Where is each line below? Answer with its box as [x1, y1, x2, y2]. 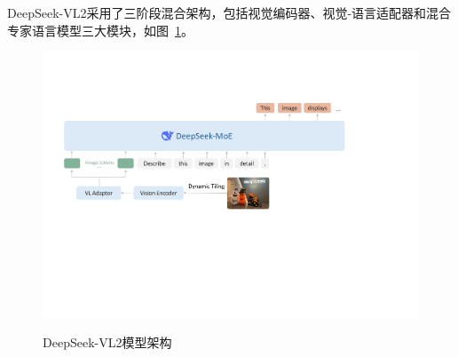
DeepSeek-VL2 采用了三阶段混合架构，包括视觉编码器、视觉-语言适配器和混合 [7, 4, 452, 21]
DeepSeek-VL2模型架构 [43, 333, 172, 352]
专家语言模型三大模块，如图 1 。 [7, 20, 193, 39]
